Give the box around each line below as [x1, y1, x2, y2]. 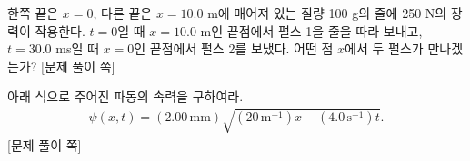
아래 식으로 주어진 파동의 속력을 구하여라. [7, 87, 244, 106]
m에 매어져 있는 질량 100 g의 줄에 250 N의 [207, 4, 447, 22]
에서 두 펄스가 [345, 39, 424, 58]
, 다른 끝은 [93, 4, 153, 22]
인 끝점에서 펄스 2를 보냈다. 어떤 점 [134, 39, 334, 58]
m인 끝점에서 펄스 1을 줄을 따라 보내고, [200, 21, 423, 40]
